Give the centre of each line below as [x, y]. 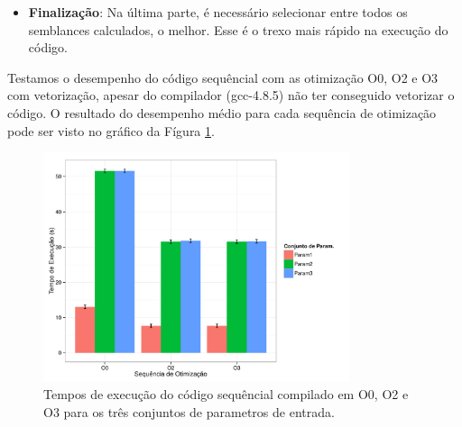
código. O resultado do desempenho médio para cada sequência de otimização [222, 112]
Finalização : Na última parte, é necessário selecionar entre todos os [218, 12]
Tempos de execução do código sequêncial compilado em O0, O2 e [226, 394]
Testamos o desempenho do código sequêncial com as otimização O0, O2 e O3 [223, 77]
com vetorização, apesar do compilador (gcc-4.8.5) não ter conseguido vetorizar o [231, 95]
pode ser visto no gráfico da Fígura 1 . [111, 130]
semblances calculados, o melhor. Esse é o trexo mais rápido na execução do [238, 29]
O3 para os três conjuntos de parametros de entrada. [189, 411]
